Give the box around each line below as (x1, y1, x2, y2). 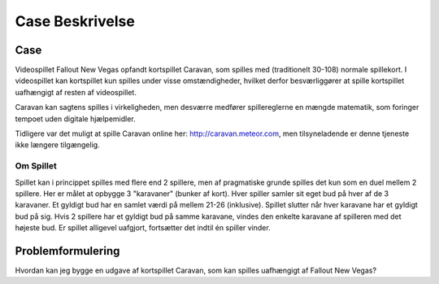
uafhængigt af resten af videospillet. (15, 87, 137, 97)
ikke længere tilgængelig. (15, 140, 101, 150)
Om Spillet (15, 160, 57, 172)
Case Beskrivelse (15, 12, 136, 30)
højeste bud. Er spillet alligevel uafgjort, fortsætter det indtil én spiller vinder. (15, 223, 272, 233)
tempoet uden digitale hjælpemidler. (15, 114, 136, 124)
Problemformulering (15, 244, 120, 258)
